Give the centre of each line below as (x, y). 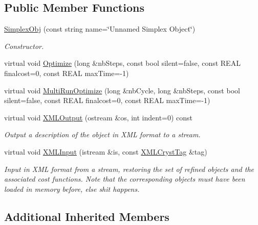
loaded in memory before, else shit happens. (72, 189)
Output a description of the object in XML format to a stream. (102, 134)
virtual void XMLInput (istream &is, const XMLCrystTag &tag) (106, 151)
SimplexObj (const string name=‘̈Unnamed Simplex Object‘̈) (100, 29)
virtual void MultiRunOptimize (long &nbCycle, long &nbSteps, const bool (122, 90)
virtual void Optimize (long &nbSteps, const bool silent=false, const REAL (122, 63)
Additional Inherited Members (87, 216)
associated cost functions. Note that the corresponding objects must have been (125, 179)
